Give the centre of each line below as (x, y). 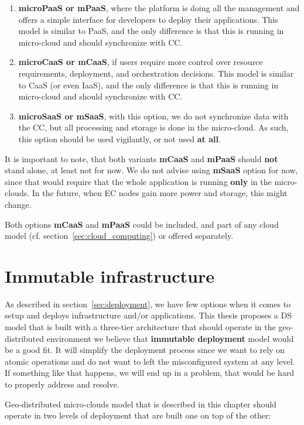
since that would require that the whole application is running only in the (138, 181)
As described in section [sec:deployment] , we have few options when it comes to (148, 304)
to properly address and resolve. (62, 384)
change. (18, 204)
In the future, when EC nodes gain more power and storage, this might (160, 193)
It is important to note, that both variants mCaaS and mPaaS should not (141, 158)
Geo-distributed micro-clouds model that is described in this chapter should (141, 404)
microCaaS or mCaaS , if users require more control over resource (141, 62)
